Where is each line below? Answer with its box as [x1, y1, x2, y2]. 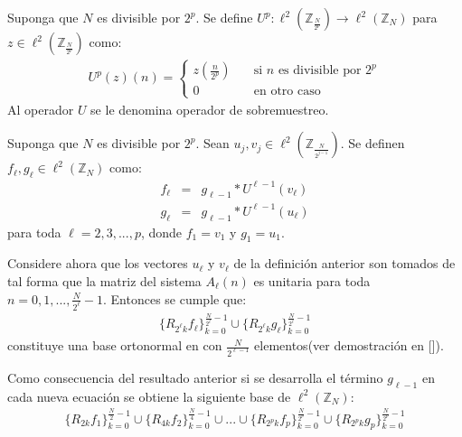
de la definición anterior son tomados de [233, 254, 456, 273]
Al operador [7, 99, 74, 118]
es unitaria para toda [253, 272, 371, 291]
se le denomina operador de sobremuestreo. [90, 99, 329, 118]
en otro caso [253, 85, 321, 98]
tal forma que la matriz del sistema [7, 272, 202, 291]
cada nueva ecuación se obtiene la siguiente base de [7, 386, 291, 405]
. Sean [195, 134, 230, 153]
